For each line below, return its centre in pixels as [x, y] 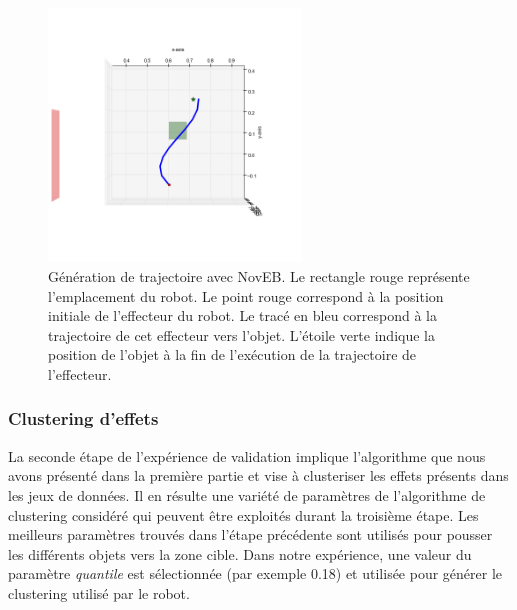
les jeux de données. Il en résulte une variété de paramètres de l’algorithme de [247, 494]
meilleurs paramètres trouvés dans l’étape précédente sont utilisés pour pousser [250, 534]
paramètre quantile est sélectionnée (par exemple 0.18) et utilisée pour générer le [255, 573]
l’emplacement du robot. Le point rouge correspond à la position [246, 295]
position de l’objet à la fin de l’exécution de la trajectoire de [232, 354]
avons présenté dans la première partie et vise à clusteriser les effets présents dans [258, 475]
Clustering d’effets [83, 418]
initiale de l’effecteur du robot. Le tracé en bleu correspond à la [242, 315]
